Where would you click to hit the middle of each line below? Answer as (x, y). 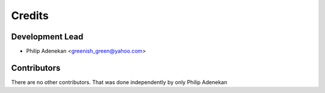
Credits (30, 15)
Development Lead (47, 37)
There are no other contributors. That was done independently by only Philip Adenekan (119, 82)
